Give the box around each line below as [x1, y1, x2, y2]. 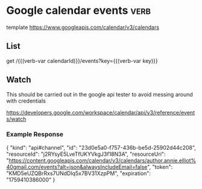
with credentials [6, 97, 46, 104]
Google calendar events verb [6, 4, 151, 18]
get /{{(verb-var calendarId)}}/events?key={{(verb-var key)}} [6, 57, 158, 64]
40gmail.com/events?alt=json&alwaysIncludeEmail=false [6, 163, 148, 170]
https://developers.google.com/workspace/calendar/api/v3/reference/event [6, 109, 195, 116]
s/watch [6, 115, 27, 123]
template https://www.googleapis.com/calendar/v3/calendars [6, 24, 160, 31]
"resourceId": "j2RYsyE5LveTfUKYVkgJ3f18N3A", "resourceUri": [6, 150, 166, 158]
